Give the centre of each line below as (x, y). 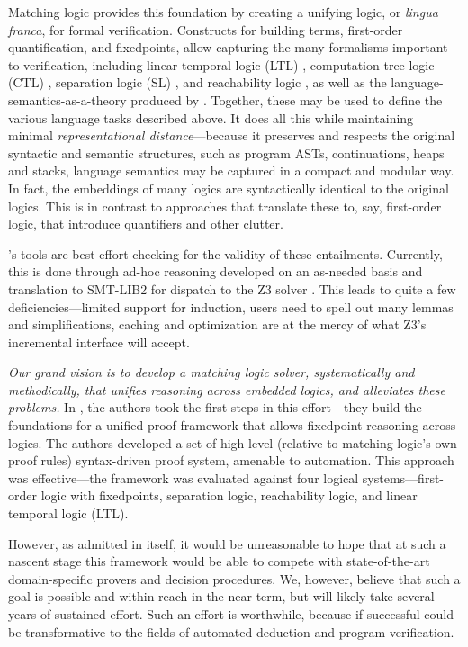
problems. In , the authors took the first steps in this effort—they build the (215, 407)
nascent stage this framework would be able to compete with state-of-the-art (219, 561)
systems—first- (403, 477)
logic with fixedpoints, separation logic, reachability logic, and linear (229, 495)
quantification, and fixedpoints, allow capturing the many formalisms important (228, 47)
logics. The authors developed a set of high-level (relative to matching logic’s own (233, 442)
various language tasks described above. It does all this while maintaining (211, 117)
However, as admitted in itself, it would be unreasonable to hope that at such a (227, 543)
